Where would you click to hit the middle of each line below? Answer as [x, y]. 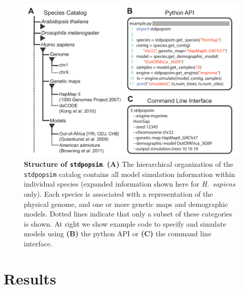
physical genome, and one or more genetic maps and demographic [126, 204]
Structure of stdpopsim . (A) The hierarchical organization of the [129, 164]
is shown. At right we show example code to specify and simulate [125, 223]
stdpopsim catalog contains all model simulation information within [130, 174]
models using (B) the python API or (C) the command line [118, 233]
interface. [38, 243]
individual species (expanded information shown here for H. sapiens [130, 184]
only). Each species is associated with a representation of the [118, 193]
